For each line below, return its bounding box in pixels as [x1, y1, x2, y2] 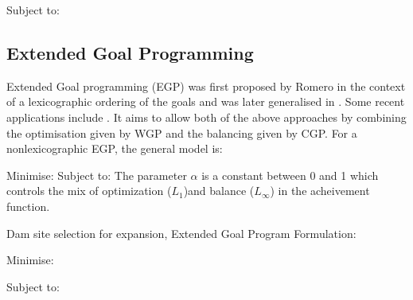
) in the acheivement [270, 182, 370, 199]
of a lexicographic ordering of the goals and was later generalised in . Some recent [6, 93, 405, 110]
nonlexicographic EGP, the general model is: [6, 140, 223, 157]
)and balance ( [183, 182, 255, 199]
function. [6, 197, 50, 214]
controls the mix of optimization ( [6, 182, 172, 199]
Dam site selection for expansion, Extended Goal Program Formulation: [6, 224, 357, 241]
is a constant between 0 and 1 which [201, 166, 379, 183]
